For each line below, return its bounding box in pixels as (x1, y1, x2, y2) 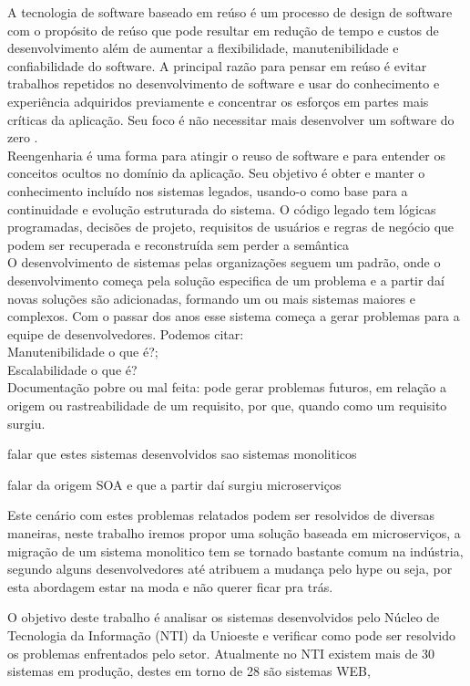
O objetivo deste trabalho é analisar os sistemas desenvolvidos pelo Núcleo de (7, 608, 440, 627)
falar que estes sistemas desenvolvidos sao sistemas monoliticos (7, 444, 357, 463)
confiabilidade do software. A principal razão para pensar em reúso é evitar (7, 56, 427, 75)
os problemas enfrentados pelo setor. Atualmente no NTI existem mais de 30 (7, 643, 435, 662)
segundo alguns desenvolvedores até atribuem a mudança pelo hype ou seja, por (7, 559, 453, 578)
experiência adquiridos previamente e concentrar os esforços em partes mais (7, 91, 429, 110)
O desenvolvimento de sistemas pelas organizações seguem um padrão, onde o (7, 253, 441, 272)
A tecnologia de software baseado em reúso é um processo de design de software (7, 3, 453, 21)
